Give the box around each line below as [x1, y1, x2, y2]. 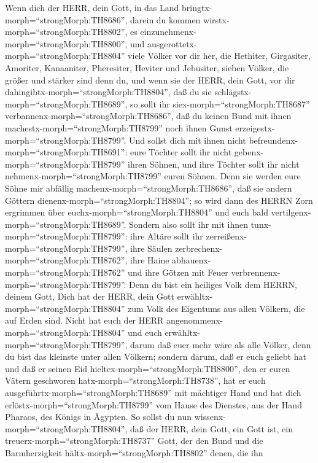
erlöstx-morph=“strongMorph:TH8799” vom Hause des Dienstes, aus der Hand [5, 398, 302, 411]
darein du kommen [130, 13, 201, 26]
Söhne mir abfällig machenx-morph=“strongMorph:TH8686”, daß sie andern [5, 181, 292, 194]
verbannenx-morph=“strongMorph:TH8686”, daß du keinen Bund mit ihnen [5, 109, 292, 122]
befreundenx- [249, 133, 298, 146]
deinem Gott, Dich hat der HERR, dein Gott [5, 290, 174, 303]
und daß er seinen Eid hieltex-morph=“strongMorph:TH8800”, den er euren [5, 362, 290, 375]
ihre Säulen [130, 241, 173, 254]
